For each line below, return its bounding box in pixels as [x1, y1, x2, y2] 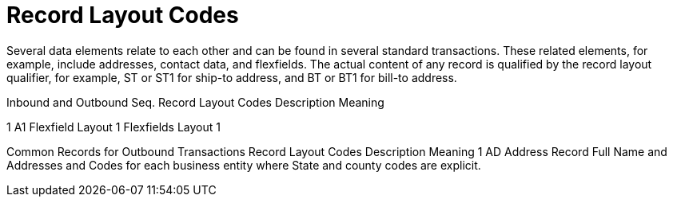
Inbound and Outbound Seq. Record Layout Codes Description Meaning [6, 95, 384, 109]
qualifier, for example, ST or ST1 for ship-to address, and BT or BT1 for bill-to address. [6, 70, 457, 84]
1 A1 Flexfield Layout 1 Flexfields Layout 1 [6, 119, 221, 134]
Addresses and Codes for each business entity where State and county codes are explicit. [6, 158, 481, 172]
